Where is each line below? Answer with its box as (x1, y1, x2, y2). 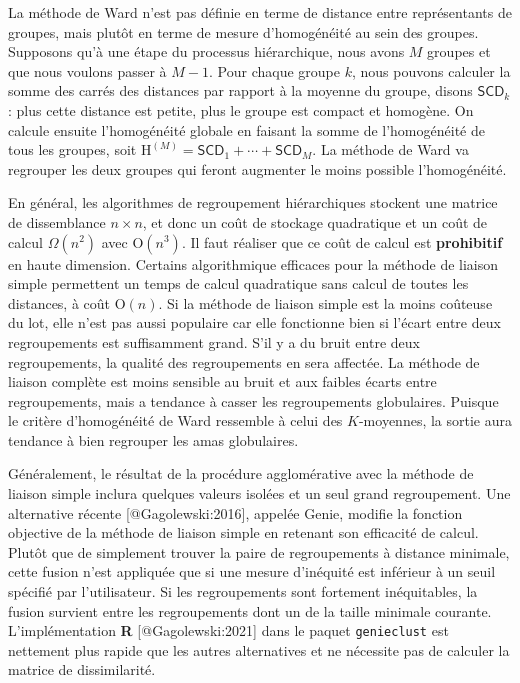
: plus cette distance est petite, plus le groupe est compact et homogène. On (8, 99, 474, 120)
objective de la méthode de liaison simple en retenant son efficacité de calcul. (8, 522, 479, 543)
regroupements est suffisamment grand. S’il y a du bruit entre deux (8, 331, 420, 352)
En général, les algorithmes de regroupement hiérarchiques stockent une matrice (8, 192, 498, 213)
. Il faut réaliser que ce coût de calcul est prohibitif (181, 231, 503, 252)
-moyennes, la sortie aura (358, 410, 513, 431)
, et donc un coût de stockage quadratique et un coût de (142, 211, 488, 232)
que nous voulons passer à (8, 60, 167, 81)
